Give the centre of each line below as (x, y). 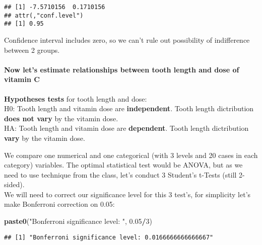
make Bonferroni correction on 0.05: (59, 204)
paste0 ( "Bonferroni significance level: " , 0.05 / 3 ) (78, 221)
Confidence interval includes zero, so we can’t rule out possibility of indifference (127, 39)
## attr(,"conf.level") (44, 15)
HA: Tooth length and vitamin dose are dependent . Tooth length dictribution (126, 128)
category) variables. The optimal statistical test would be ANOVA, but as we (123, 165)
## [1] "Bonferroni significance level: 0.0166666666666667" (109, 237)
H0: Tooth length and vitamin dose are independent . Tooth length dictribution (129, 108)
